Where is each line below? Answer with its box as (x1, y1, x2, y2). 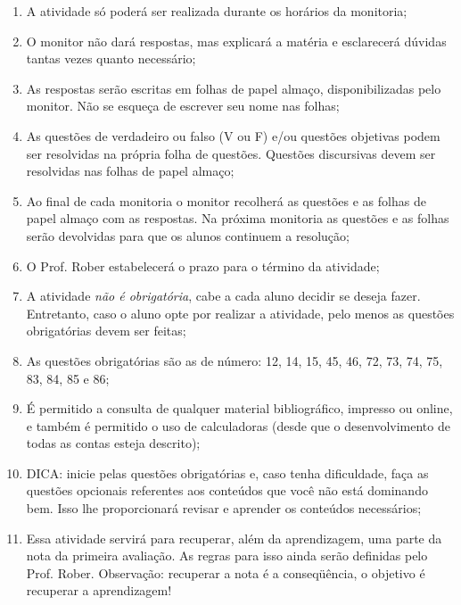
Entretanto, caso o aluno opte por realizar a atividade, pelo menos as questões (26, 303, 455, 322)
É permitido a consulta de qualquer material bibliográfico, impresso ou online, (26, 399, 453, 418)
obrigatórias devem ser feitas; (26, 321, 186, 340)
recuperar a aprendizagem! (26, 581, 172, 600)
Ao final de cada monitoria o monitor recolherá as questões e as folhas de (26, 191, 426, 210)
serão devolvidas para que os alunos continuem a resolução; (26, 226, 350, 244)
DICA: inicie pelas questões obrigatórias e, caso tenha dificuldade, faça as (26, 463, 429, 482)
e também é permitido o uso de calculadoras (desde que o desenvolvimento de (26, 416, 450, 435)
